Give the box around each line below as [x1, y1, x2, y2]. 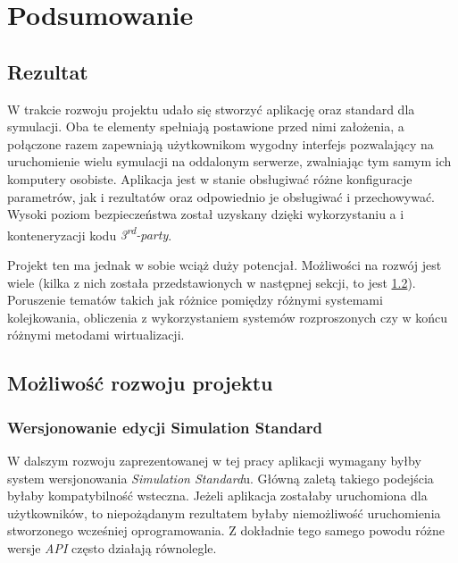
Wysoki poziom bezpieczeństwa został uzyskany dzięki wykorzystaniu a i [7, 205, 404, 223]
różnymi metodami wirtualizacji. [7, 325, 185, 344]
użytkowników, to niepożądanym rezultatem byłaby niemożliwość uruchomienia [7, 503, 441, 522]
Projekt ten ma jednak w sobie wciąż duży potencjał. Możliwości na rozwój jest [7, 255, 442, 273]
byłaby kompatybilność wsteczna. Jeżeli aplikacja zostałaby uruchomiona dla [7, 486, 428, 505]
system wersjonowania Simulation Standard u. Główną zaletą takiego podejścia [7, 468, 434, 487]
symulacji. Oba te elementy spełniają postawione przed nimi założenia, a [7, 117, 404, 136]
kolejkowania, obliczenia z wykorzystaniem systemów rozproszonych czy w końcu [7, 307, 448, 326]
